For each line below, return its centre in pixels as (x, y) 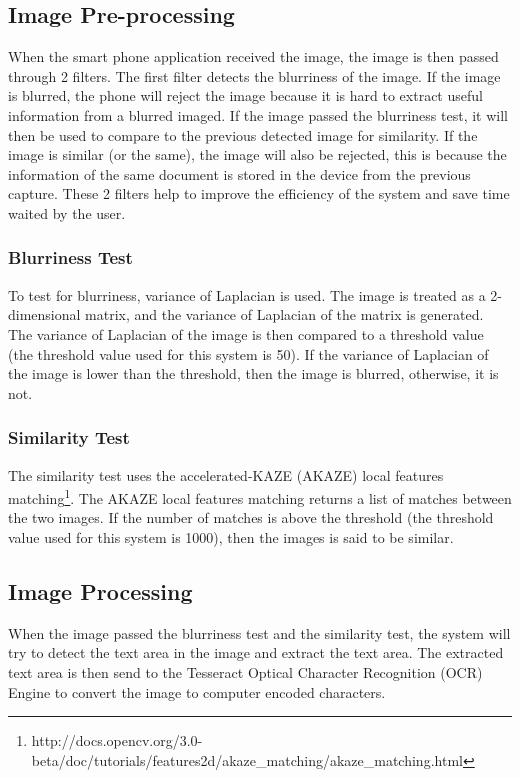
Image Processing (100, 590)
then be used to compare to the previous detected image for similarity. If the (243, 134)
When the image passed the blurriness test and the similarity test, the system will (259, 632)
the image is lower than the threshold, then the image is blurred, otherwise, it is (253, 373)
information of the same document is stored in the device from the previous (239, 173)
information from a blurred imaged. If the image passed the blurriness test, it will (258, 114)
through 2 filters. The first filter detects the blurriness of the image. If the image (254, 75)
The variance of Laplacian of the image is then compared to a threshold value (246, 333)
